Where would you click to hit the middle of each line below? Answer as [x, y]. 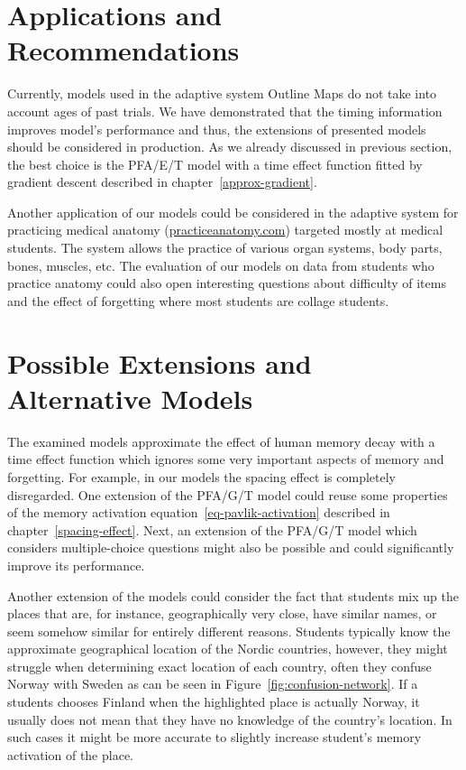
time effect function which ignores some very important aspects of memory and [226, 459]
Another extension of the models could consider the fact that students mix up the [233, 595]
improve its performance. [76, 565]
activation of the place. [70, 754]
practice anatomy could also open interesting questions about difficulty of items [227, 283]
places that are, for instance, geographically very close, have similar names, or [222, 613]
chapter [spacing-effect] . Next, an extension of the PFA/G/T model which [212, 529]
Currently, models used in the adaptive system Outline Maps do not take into [222, 93]
